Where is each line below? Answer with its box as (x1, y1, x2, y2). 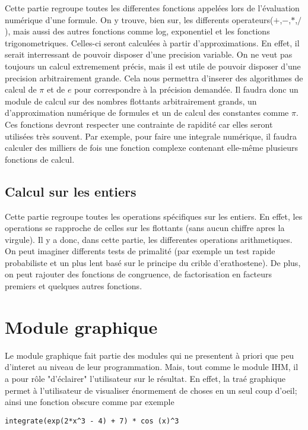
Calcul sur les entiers (5, 182, 136, 200)
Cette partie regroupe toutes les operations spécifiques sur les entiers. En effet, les (5, 210, 303, 222)
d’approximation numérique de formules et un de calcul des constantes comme (5, 106, 289, 119)
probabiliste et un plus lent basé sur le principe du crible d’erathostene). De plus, (5, 256, 301, 268)
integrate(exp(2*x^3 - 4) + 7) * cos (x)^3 (5, 416, 179, 425)
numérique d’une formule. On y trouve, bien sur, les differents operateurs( (5, 13, 274, 26)
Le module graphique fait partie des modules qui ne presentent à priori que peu (5, 349, 294, 361)
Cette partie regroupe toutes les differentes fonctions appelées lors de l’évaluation (5, 2, 300, 14)
